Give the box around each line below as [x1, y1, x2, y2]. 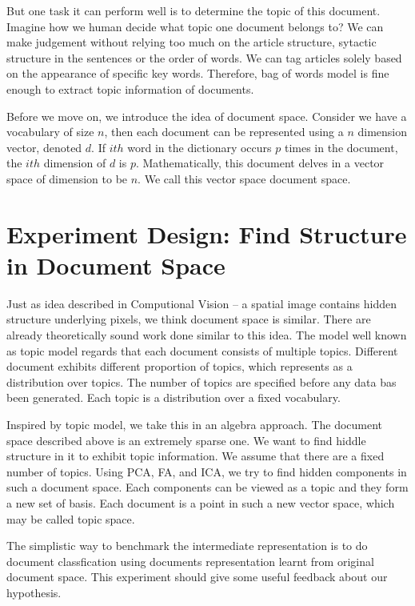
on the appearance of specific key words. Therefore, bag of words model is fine [6, 65, 389, 82]
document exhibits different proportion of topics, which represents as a [6, 358, 353, 375]
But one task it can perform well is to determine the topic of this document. [6, 2, 381, 18]
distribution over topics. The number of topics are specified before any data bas [6, 373, 397, 390]
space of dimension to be [6, 170, 128, 187]
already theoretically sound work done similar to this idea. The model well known [6, 327, 407, 343]
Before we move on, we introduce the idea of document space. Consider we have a [6, 107, 407, 124]
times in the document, [284, 138, 398, 155]
